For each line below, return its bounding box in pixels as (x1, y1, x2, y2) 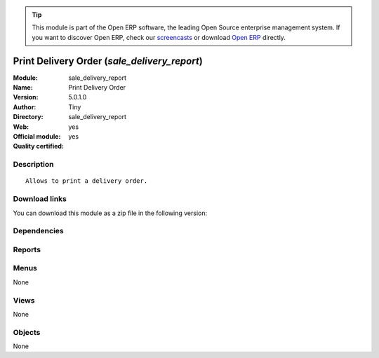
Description (13, 160, 54, 170)
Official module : (13, 132, 61, 141)
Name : (13, 83, 33, 92)
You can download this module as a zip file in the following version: (13, 209, 208, 217)
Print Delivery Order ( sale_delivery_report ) (13, 55, 203, 67)
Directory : (13, 113, 44, 121)
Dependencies (13, 226, 65, 236)
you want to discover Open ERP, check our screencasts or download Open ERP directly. (32, 33, 286, 41)
